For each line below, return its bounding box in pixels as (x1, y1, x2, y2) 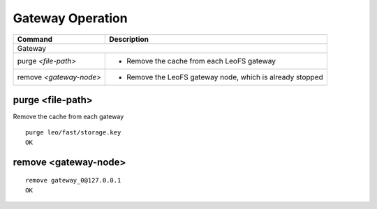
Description (109, 34, 149, 44)
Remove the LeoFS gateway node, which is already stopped (126, 72, 324, 82)
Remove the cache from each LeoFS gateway (126, 56, 276, 65)
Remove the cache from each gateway (13, 112, 124, 121)
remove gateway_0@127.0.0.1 (25, 176, 121, 185)
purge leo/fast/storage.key (25, 129, 121, 137)
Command (17, 34, 52, 44)
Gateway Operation (13, 10, 128, 26)
